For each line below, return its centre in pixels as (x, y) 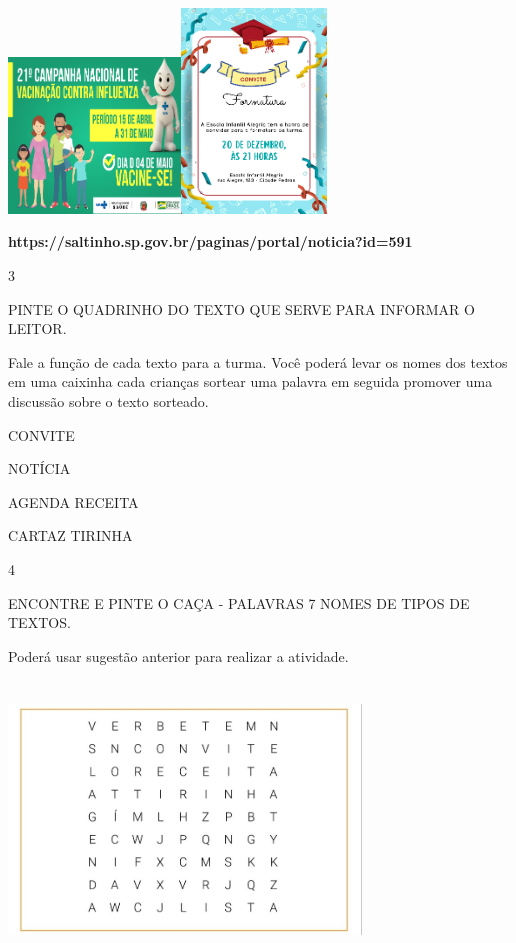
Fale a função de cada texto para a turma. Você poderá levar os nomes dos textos (258, 361)
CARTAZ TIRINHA (70, 535)
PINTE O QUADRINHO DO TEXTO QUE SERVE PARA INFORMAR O (241, 308)
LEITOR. (37, 328)
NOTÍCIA (39, 468)
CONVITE (41, 434)
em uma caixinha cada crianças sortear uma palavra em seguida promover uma (250, 381)
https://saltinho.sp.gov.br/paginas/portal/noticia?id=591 (210, 241)
